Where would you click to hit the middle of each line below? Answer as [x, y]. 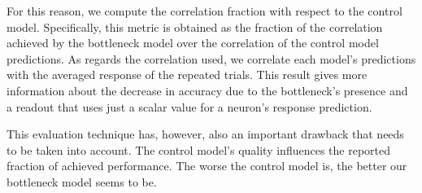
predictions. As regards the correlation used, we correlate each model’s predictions [211, 58]
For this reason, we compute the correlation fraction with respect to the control [204, 11]
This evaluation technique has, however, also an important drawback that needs [205, 134]
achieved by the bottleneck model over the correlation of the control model [193, 43]
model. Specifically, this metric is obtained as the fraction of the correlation [195, 26]
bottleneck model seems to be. [82, 181]
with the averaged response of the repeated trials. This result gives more [187, 75]
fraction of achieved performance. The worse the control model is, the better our [207, 166]
